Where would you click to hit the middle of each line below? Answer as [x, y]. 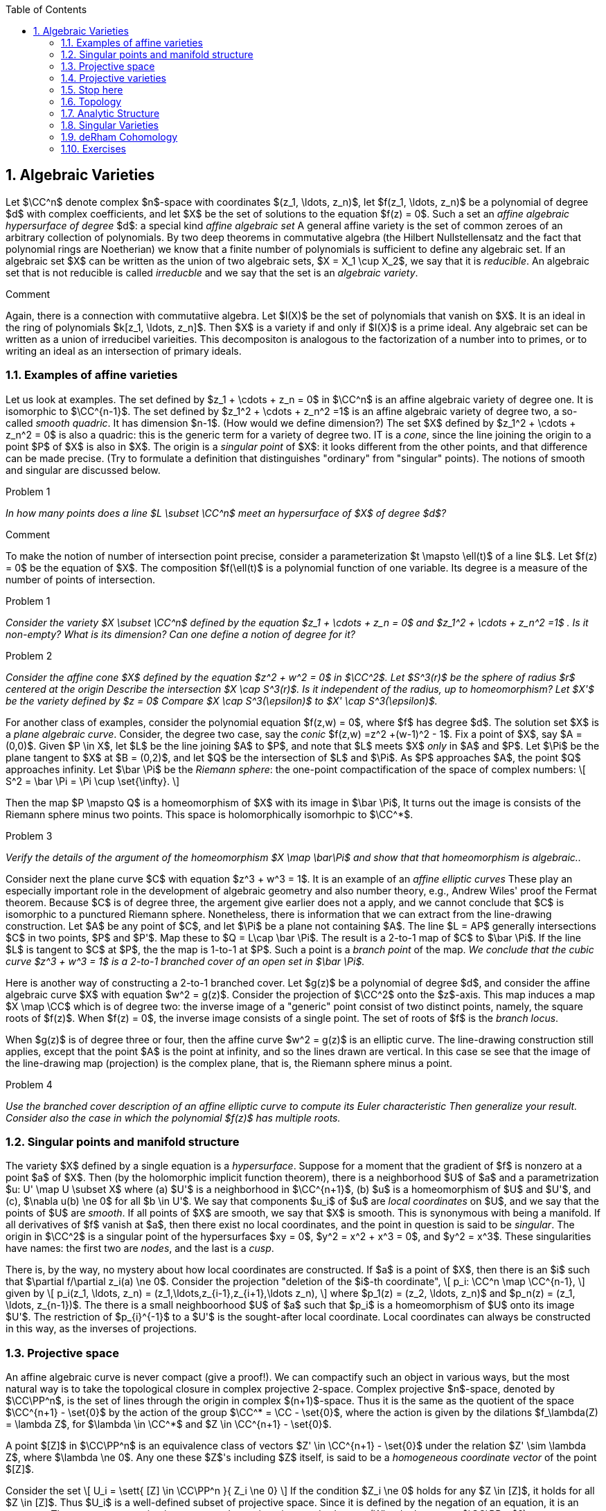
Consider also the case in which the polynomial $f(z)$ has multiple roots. [173, 1117]
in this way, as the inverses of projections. [101, 1329]
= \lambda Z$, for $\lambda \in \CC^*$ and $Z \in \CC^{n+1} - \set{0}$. [169, 1424]
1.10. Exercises [93, 149]
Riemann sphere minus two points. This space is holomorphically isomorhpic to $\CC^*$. [210, 814]
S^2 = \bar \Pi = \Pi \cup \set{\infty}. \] [93, 781]
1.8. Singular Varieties [110, 125]
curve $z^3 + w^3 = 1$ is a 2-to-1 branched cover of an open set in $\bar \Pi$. [185, 961]
